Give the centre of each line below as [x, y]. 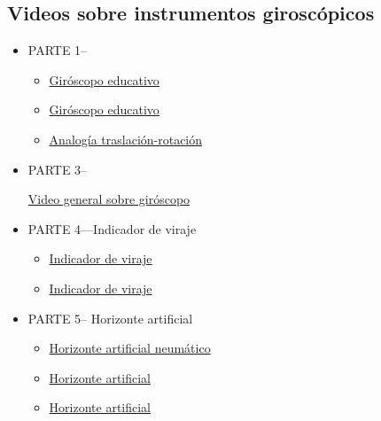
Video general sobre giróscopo [109, 199]
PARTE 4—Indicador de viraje [112, 228]
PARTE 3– [58, 169]
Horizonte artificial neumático [130, 348]
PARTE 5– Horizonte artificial [110, 318]
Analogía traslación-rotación [126, 139]
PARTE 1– [58, 50]
